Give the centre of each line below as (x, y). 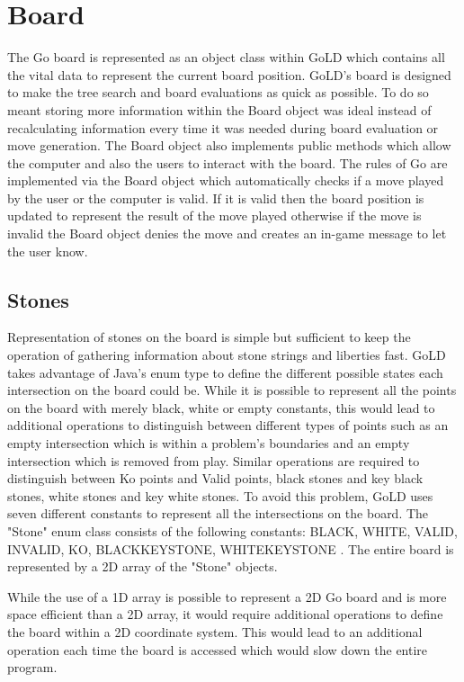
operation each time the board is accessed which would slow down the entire (218, 649)
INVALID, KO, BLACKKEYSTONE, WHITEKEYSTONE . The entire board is (231, 548)
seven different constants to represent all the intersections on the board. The (218, 513)
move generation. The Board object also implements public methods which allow (229, 145)
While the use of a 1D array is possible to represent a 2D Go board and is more (227, 596)
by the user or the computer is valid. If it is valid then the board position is (216, 197)
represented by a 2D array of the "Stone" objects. (143, 566)
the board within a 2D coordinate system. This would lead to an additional (215, 631)
